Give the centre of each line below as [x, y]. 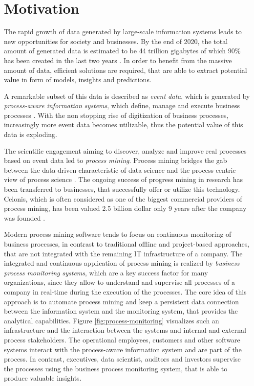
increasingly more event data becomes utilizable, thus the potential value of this [124, 125]
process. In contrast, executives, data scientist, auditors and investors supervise [122, 359]
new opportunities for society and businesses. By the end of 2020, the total [116, 41]
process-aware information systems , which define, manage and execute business [122, 105]
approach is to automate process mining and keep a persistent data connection [122, 301]
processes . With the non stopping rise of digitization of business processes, [116, 115]
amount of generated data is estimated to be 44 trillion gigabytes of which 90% [122, 51]
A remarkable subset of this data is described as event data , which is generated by [127, 96]
